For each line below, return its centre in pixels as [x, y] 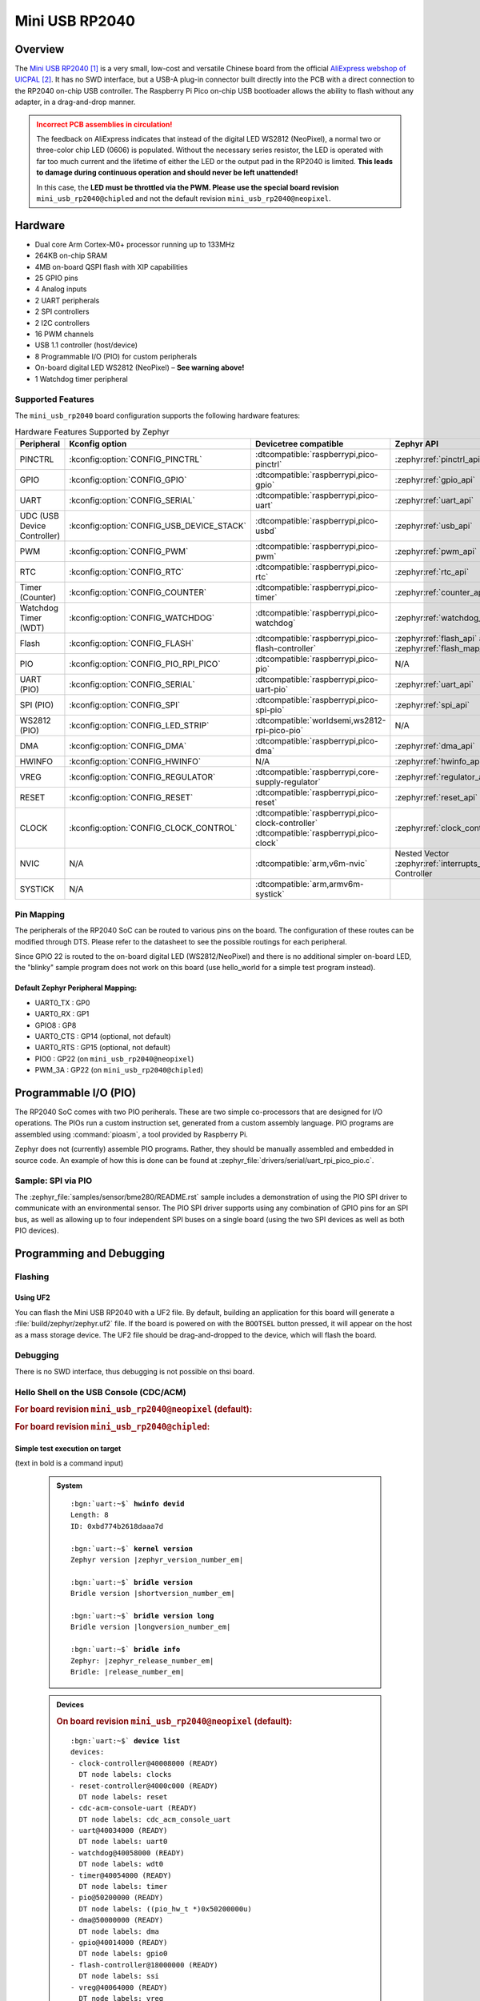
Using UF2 [33, 1297]
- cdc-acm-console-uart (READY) [134, 1808]
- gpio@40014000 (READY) [119, 1942]
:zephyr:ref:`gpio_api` [435, 480]
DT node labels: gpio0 [123, 1954]
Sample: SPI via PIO [54, 1181]
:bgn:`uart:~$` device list [126, 1740]
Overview [40, 49]
